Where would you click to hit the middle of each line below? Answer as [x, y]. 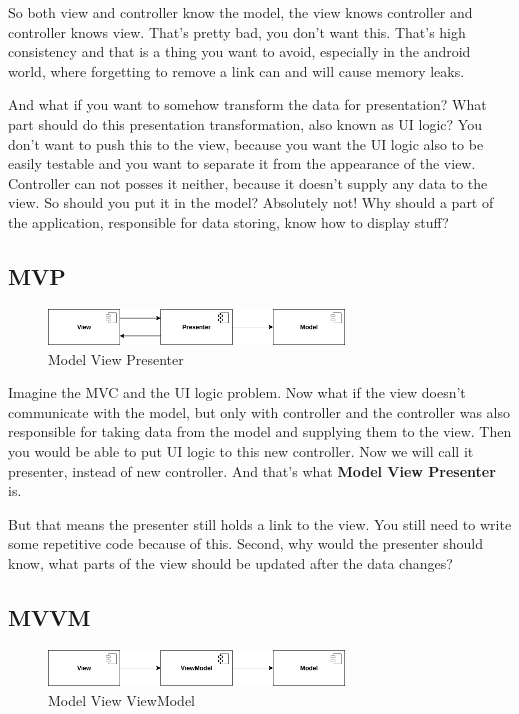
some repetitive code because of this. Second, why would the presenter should [245, 543]
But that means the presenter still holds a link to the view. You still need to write [260, 523]
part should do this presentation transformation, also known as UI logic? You [245, 123]
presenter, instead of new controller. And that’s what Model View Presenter [252, 470]
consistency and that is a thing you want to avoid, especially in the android [239, 51]
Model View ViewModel [121, 699]
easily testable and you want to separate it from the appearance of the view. [242, 163]
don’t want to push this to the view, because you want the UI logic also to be [246, 143]
